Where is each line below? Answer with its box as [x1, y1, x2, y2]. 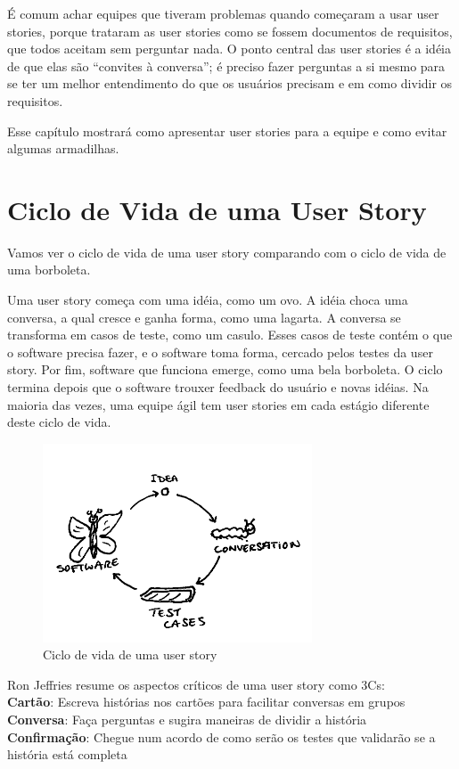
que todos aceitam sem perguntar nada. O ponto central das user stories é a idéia [7, 39, 452, 58]
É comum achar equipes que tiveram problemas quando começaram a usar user [7, 4, 439, 22]
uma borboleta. [7, 260, 91, 279]
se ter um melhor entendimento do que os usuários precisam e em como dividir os [7, 74, 453, 93]
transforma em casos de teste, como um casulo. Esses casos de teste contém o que [7, 325, 453, 344]
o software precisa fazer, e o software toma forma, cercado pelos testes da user [7, 342, 433, 361]
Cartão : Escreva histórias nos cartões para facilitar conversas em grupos [7, 692, 406, 711]
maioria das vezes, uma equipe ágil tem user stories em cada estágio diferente [7, 395, 430, 413]
